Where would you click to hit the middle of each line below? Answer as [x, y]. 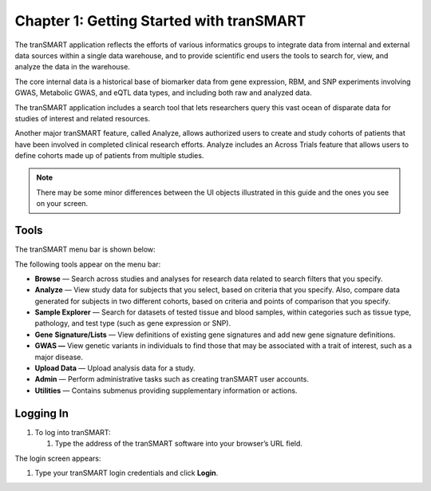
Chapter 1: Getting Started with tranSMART [160, 21]
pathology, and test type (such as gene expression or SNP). [133, 323]
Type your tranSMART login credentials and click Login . [127, 473]
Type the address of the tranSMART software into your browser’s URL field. [179, 444]
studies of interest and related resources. [83, 118]
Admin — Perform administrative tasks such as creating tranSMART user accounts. [172, 379]
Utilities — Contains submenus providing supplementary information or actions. [166, 390]
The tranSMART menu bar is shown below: [85, 249]
